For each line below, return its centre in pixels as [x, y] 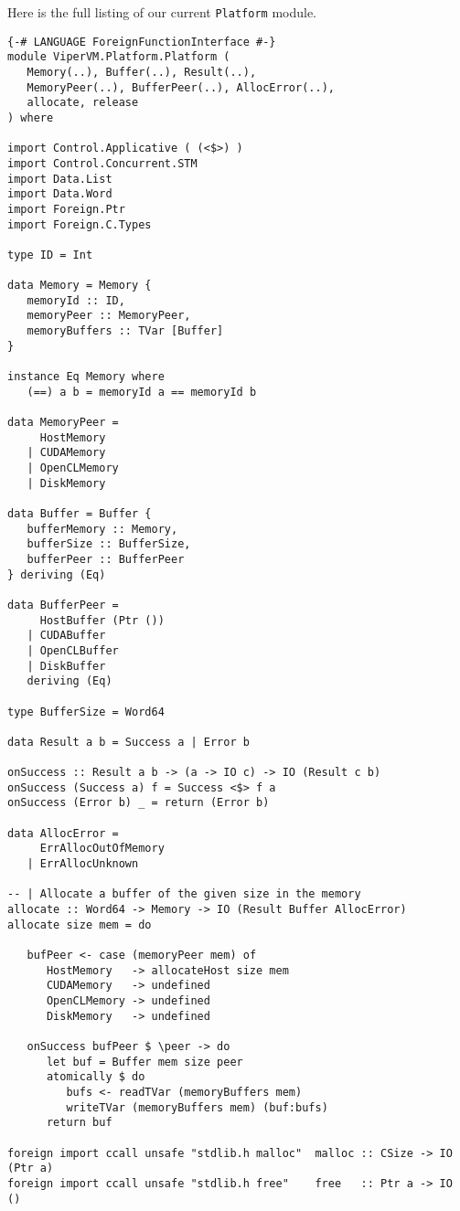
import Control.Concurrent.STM [102, 163]
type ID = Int [50, 255]
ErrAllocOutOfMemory [102, 849]
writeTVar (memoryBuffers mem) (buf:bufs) [197, 1107]
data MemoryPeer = [63, 423]
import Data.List [60, 179]
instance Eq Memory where [86, 377]
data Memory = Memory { [80, 286]
